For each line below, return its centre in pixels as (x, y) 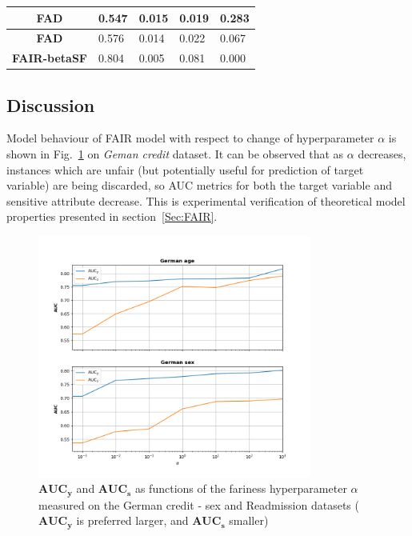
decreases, (382, 154)
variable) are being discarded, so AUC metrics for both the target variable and (199, 185)
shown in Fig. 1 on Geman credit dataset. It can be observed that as (175, 154)
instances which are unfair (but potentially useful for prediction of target (185, 169)
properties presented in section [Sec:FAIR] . (112, 216)
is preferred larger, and (132, 520)
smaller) (249, 520)
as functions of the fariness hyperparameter (241, 488)
